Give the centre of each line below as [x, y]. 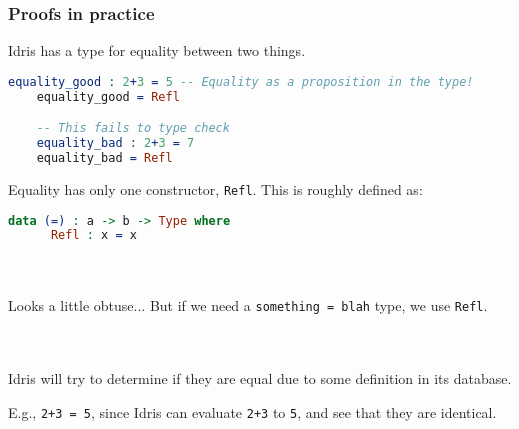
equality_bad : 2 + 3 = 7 [115, 143]
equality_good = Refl [108, 96]
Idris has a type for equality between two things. [157, 50]
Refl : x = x [93, 235]
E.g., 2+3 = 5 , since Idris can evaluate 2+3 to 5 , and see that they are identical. [252, 411]
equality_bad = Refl [104, 157]
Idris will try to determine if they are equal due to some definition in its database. [260, 378]
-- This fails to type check [133, 128]
